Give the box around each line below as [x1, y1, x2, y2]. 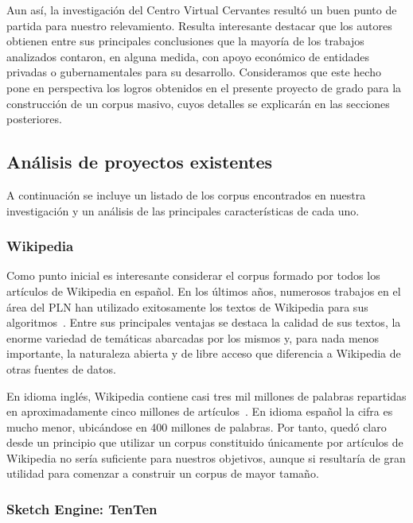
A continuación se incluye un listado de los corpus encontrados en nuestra [6, 186, 366, 203]
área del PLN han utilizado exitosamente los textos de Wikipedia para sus [6, 298, 368, 315]
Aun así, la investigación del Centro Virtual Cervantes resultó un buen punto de [6, 2, 397, 17]
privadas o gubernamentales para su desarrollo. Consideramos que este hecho [6, 64, 381, 80]
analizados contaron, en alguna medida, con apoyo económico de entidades [6, 48, 369, 64]
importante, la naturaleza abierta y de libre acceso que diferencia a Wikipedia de [6, 345, 401, 362]
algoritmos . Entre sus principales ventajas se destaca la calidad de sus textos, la [6, 314, 401, 331]
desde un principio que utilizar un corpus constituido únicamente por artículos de [6, 434, 403, 451]
